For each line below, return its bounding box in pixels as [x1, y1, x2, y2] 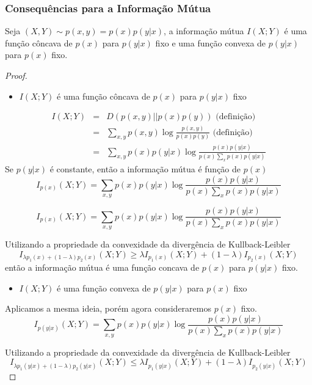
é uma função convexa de [57, 281, 151, 294]
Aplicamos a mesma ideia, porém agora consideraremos [5, 302, 211, 315]
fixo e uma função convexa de [155, 36, 266, 49]
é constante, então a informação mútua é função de [49, 162, 241, 175]
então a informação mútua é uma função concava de [5, 261, 200, 274]
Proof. [5, 69, 27, 81]
